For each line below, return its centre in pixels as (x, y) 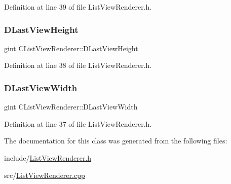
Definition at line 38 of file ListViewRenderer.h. (78, 65)
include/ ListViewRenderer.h (48, 158)
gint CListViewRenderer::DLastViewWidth (71, 107)
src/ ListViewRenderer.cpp (45, 175)
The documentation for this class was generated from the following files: (116, 141)
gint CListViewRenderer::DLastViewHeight (71, 48)
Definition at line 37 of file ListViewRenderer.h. (78, 123)
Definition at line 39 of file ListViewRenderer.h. (78, 7)
